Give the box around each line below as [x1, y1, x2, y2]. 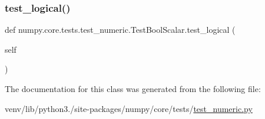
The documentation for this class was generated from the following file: [5, 83, 261, 94]
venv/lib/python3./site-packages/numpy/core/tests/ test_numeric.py [5, 102, 253, 114]
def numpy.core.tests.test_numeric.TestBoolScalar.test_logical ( [5, 23, 236, 36]
